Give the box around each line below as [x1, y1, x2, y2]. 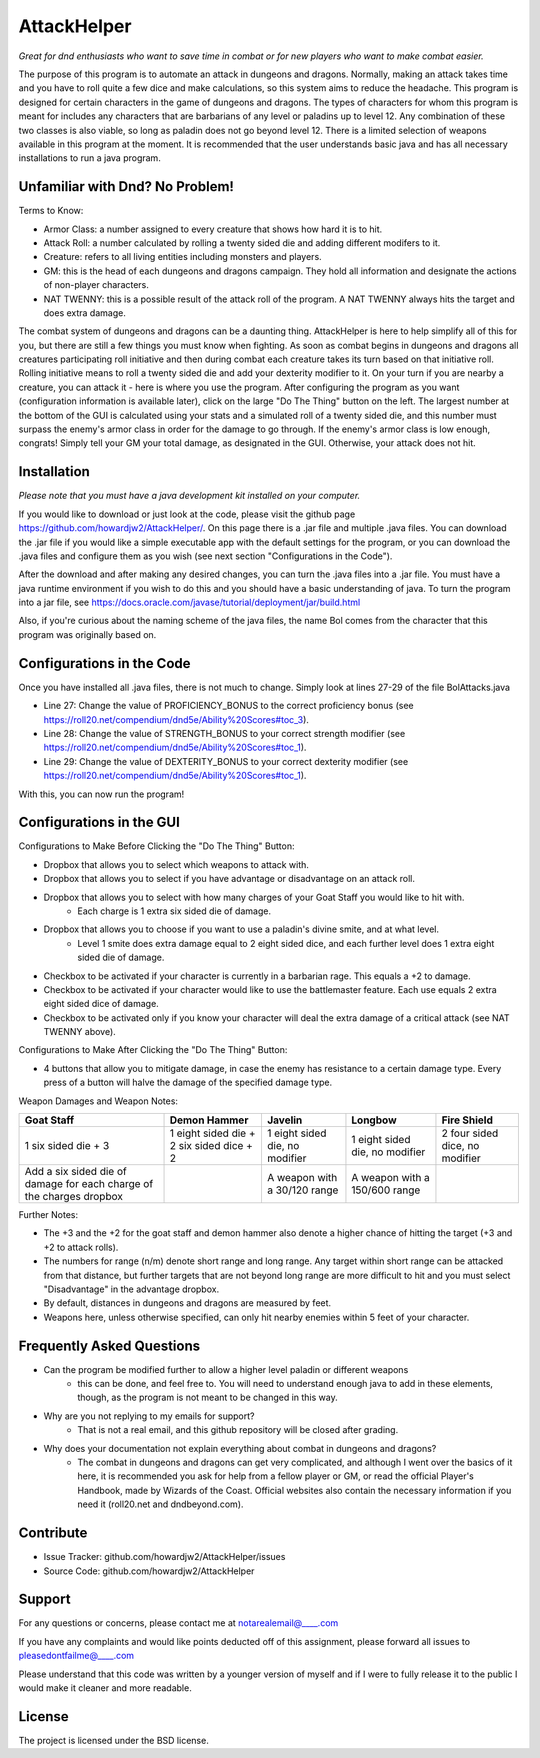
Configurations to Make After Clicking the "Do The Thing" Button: [18, 1044, 288, 1056]
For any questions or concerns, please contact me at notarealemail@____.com [18, 1617, 339, 1629]
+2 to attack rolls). [43, 1241, 119, 1253]
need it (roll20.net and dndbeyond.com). [77, 1498, 244, 1510]
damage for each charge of [24, 1177, 154, 1191]
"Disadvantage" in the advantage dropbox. [43, 1283, 220, 1295]
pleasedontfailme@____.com [18, 1650, 135, 1662]
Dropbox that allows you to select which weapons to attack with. [43, 858, 310, 870]
